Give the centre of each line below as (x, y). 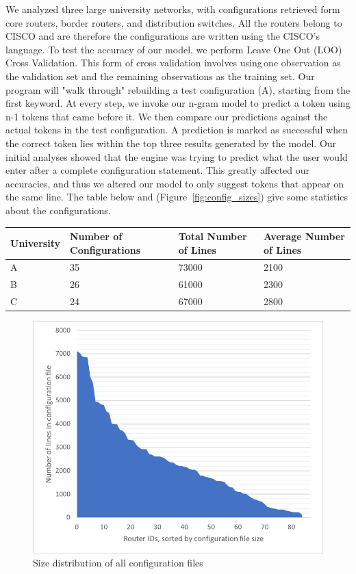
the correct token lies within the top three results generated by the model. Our (171, 143)
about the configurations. (58, 210)
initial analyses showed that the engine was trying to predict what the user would (177, 156)
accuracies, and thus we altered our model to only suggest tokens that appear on (175, 183)
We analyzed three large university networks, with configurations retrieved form (173, 9)
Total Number (213, 236)
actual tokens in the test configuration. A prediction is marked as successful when (177, 130)
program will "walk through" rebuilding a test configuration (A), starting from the (178, 89)
